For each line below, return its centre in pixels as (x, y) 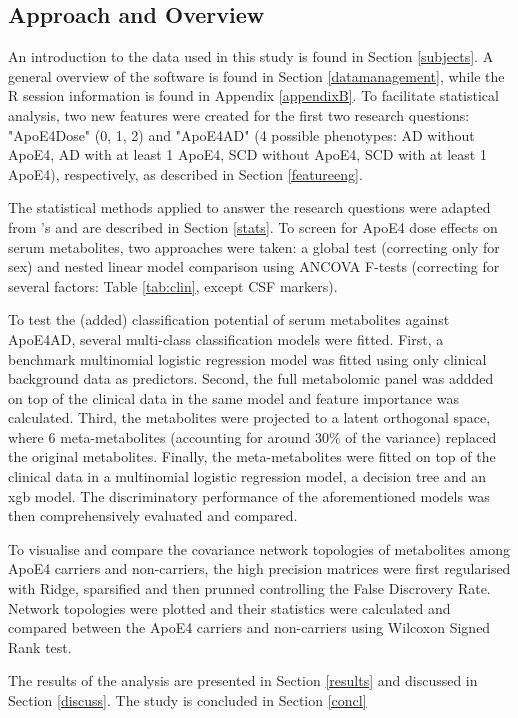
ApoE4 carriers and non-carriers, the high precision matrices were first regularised (259, 568)
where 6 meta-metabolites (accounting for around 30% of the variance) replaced (252, 436)
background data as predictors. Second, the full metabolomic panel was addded (251, 378)
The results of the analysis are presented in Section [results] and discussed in (243, 680)
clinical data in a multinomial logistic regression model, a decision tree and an (247, 476)
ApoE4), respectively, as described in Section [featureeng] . (185, 173)
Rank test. (40, 646)
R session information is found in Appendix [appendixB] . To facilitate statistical (253, 95)
